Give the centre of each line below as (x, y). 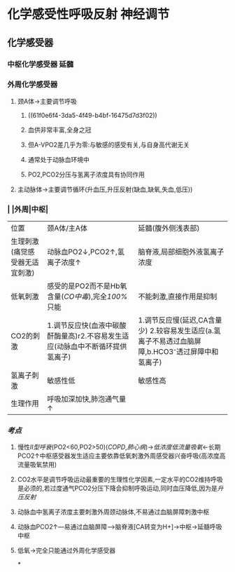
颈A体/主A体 (67, 229)
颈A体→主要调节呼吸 (47, 101)
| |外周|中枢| (28, 209)
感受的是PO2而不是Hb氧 (87, 286)
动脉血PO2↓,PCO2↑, (82, 252)
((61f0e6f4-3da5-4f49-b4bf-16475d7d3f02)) (92, 115)
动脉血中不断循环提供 (92, 346)
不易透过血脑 (173, 341)
